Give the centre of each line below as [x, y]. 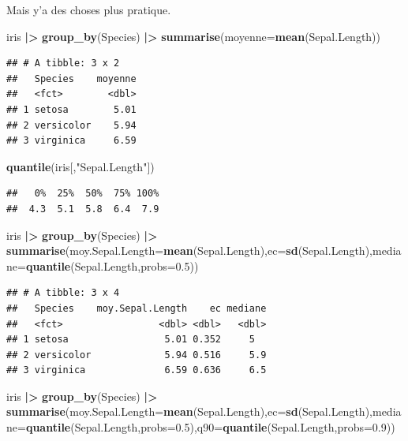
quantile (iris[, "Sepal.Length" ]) [80, 166]
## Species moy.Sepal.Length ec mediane [137, 308]
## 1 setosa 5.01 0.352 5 [131, 340]
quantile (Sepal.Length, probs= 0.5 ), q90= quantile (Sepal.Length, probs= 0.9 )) [210, 427]
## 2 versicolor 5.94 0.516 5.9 [137, 355]
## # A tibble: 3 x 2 [63, 64]
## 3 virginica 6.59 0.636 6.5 [137, 370]
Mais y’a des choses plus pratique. [89, 9]
